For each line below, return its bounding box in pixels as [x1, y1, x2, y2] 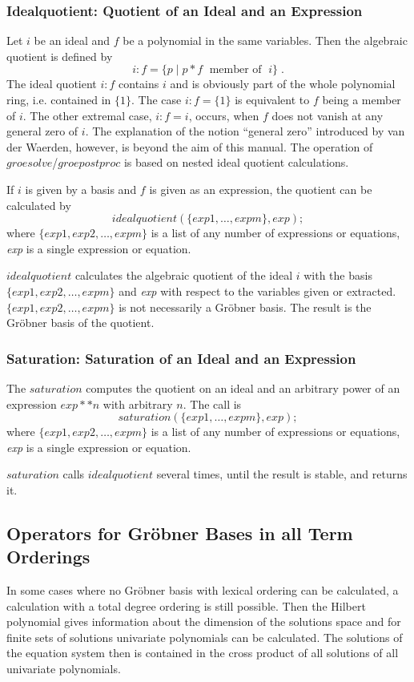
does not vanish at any [271, 107, 384, 123]
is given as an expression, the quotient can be [149, 180, 372, 197]
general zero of [6, 123, 78, 139]
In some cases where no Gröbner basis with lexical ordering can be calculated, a [6, 582, 399, 599]
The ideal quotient [6, 75, 97, 92]
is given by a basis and [25, 180, 137, 197]
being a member [322, 91, 401, 107]
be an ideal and [34, 32, 111, 49]
